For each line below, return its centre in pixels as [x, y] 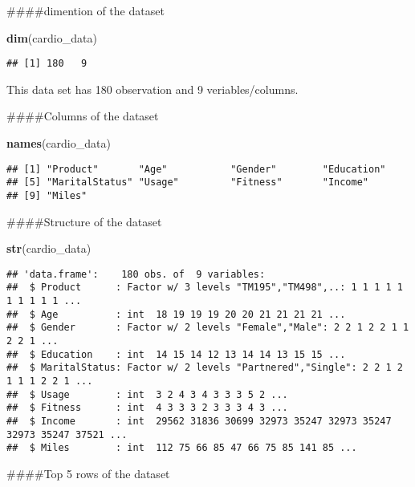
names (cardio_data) [59, 143]
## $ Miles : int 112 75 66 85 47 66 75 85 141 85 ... [182, 448]
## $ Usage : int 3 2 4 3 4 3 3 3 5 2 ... [147, 394]
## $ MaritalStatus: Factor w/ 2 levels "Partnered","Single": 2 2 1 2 [205, 368]
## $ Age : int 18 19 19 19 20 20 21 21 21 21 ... [176, 314]
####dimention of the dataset [85, 10]
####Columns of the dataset [83, 116]
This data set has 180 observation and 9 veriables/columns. [153, 89]
